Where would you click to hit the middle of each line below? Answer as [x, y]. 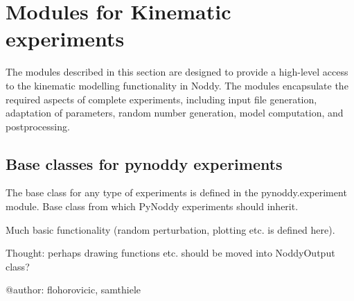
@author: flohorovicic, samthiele [73, 290]
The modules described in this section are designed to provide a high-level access [177, 72]
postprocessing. [38, 126]
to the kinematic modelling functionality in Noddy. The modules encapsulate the [177, 85]
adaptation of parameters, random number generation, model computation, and [175, 113]
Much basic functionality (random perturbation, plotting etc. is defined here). [170, 229]
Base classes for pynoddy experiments [144, 163]
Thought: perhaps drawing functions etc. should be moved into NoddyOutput [170, 253]
